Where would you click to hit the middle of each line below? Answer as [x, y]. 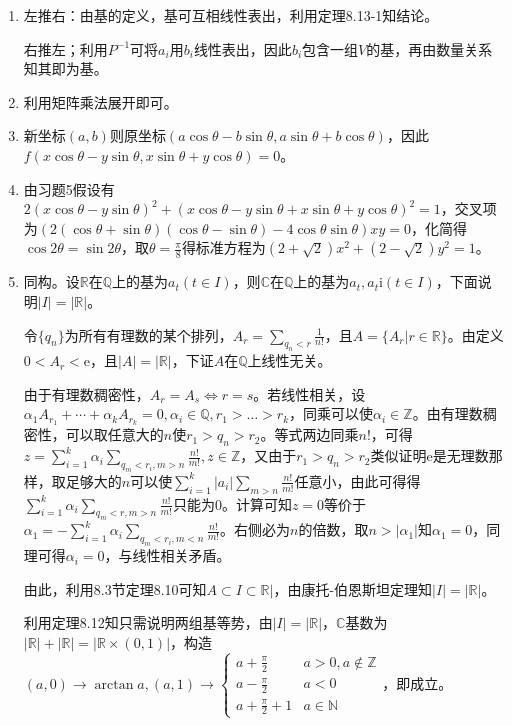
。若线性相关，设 [309, 393]
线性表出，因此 [242, 48]
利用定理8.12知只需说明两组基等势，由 [148, 622]
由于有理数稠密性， [86, 393]
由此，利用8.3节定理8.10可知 [115, 588]
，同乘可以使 [331, 413]
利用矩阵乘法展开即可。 [100, 101]
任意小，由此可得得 [357, 480]
